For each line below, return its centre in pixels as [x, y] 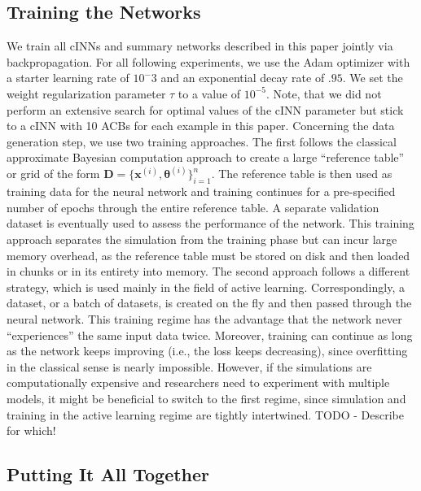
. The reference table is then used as [302, 174]
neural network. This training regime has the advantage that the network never [204, 318]
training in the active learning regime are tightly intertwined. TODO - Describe [205, 414]
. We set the [373, 78]
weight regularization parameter [86, 93]
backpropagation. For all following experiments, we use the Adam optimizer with [208, 61]
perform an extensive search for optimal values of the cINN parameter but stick [205, 109]
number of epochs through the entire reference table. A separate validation [193, 207]
